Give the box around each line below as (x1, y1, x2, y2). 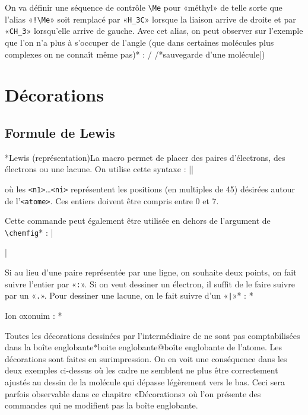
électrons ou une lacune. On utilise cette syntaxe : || (5, 163, 193, 175)
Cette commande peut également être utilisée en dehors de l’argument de (5, 214, 271, 227)
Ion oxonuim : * (5, 309, 62, 321)
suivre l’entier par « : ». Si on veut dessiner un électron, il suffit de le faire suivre (5, 277, 295, 290)
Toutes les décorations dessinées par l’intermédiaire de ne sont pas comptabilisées (5, 329, 300, 341)
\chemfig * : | (5, 226, 53, 238)
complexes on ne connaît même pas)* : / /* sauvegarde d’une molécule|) (5, 47, 265, 60)
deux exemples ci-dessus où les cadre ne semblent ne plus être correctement (5, 364, 278, 376)
